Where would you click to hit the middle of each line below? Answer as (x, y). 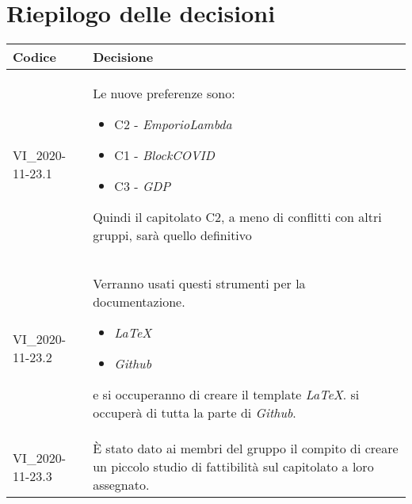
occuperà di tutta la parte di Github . (195, 413)
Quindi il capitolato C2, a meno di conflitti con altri (237, 217)
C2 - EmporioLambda (173, 124)
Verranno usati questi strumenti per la (199, 284)
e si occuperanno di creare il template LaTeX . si (226, 395)
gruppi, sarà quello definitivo (172, 235)
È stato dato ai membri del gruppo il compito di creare (246, 449)
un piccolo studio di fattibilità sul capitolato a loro (233, 467)
